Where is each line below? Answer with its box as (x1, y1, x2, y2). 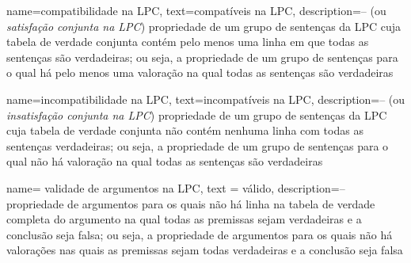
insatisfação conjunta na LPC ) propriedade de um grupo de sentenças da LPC (6, 106, 387, 123)
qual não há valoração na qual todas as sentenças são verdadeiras (6, 153, 323, 170)
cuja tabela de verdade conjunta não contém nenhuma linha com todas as (6, 122, 363, 139)
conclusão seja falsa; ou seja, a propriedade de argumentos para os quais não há (6, 226, 393, 242)
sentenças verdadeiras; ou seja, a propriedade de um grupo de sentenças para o (6, 137, 389, 154)
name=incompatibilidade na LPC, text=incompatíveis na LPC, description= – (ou (6, 90, 405, 107)
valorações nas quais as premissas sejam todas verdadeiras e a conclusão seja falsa (6, 242, 403, 258)
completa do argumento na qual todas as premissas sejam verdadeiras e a (6, 211, 362, 227)
